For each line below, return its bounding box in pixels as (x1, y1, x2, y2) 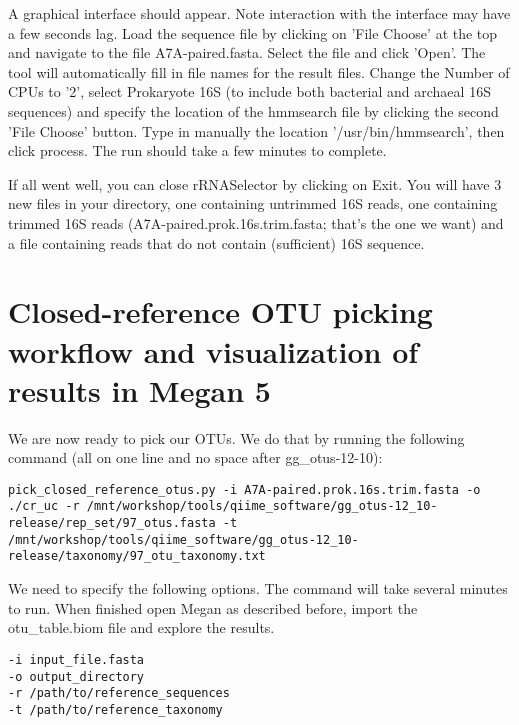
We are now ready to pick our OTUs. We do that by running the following (8, 427, 465, 448)
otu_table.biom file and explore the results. (8, 617, 275, 638)
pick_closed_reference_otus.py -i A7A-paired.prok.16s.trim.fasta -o (8, 482, 481, 497)
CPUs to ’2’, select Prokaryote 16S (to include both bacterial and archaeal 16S (8, 81, 491, 102)
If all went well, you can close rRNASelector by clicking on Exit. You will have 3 (8, 173, 502, 194)
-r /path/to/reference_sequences (8, 686, 230, 701)
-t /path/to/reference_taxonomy (8, 702, 223, 717)
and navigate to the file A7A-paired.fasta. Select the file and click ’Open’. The (8, 42, 486, 63)
